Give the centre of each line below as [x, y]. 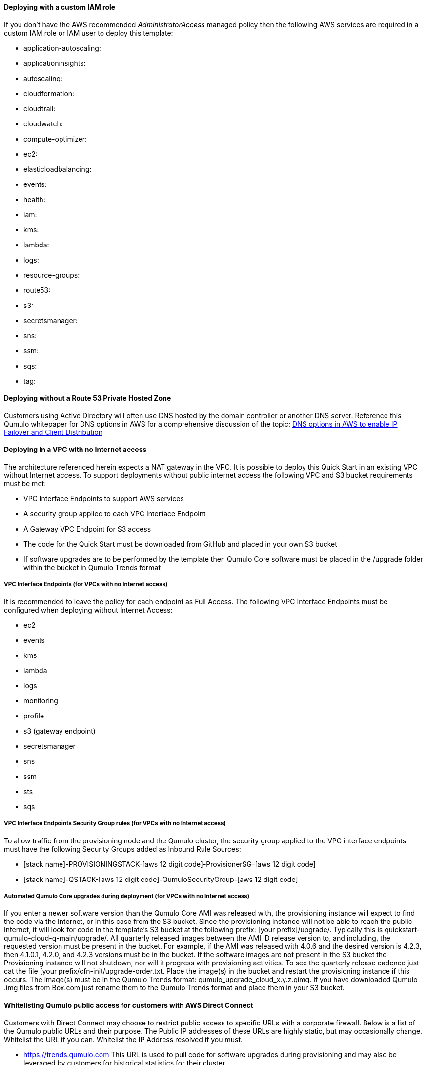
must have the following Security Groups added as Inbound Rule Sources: [122, 849]
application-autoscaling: [62, 48]
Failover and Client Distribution [53, 432]
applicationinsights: [55, 63]
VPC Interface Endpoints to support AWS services [104, 499]
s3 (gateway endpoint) [60, 731]
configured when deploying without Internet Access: [88, 610]
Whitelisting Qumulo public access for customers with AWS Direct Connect [129, 1005]
